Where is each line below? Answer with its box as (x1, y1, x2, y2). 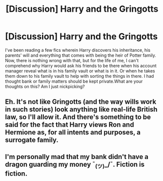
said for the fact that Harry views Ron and (5, 121, 134, 129)
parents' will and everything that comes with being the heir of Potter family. (5, 52, 156, 58)
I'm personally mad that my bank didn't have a (5, 153, 149, 161)
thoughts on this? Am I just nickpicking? (5, 83, 85, 89)
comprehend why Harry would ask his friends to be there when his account (5, 63, 157, 68)
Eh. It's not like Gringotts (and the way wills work (5, 98, 157, 106)
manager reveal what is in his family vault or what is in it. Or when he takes (5, 68, 155, 74)
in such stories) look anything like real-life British (5, 105, 158, 113)
